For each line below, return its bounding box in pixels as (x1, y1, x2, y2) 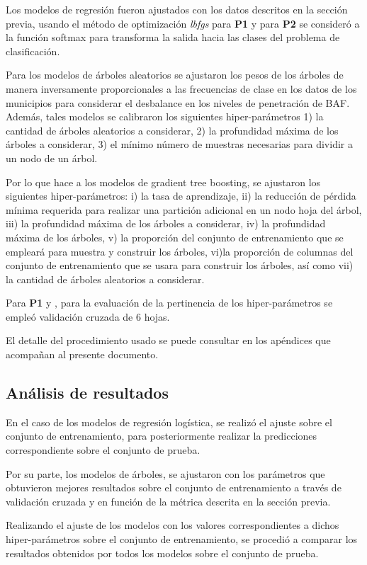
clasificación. (6, 43, 60, 58)
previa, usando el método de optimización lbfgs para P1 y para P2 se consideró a (6, 16, 360, 30)
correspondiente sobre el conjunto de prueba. (6, 443, 201, 457)
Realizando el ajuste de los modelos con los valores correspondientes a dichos (6, 518, 339, 532)
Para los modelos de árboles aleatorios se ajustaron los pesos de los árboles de (6, 67, 344, 82)
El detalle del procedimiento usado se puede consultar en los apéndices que (6, 333, 331, 348)
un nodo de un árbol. (6, 150, 98, 165)
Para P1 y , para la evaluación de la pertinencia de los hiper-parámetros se (6, 295, 333, 310)
